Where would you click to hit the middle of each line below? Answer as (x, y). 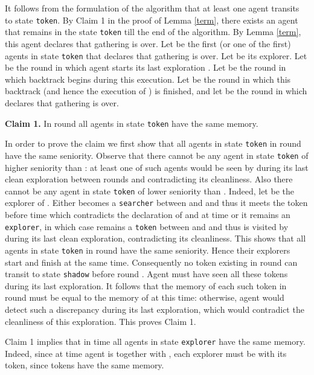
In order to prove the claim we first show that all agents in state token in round (153, 143)
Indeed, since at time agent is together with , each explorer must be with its (146, 353)
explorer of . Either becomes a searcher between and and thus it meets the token (156, 203)
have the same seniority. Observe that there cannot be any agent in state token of (157, 155)
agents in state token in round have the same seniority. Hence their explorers (148, 250)
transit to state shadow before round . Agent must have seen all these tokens (146, 274)
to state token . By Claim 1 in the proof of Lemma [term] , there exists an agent (152, 20)
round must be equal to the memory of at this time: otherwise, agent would (145, 297)
